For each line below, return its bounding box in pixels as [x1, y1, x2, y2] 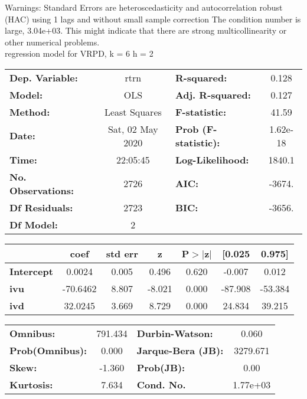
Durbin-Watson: [136, 326, 213, 340]
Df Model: [9, 217, 58, 231]
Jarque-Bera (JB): [136, 343, 224, 357]
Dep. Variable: [9, 70, 78, 84]
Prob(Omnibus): [9, 343, 87, 357]
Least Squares [104, 104, 162, 119]
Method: [9, 104, 50, 119]
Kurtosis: [9, 377, 53, 391]
